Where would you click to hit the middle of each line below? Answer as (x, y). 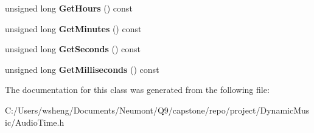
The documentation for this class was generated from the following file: (137, 90)
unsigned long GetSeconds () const (73, 49)
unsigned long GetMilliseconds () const (82, 69)
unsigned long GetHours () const (69, 8)
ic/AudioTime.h (35, 122)
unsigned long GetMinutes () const (73, 28)
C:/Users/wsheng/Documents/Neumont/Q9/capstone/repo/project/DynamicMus (157, 110)
